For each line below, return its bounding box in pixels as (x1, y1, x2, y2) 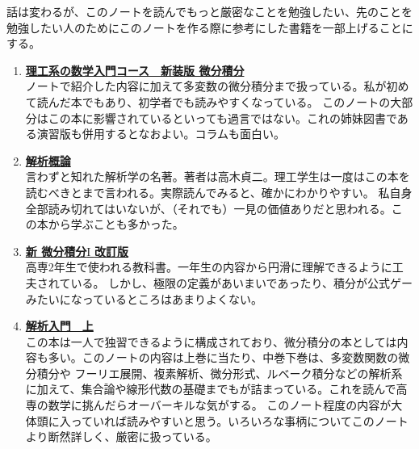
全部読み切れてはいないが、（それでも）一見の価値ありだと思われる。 (25, 199, 392, 216)
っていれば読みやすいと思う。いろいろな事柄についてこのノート (70, 412, 409, 429)
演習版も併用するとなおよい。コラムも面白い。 (36, 125, 285, 142)
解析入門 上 (25, 317, 94, 334)
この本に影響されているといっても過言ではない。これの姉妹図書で (48, 109, 397, 126)
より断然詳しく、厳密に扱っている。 (25, 428, 217, 445)
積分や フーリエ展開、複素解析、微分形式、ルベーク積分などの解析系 (36, 364, 403, 381)
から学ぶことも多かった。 (48, 216, 184, 233)
